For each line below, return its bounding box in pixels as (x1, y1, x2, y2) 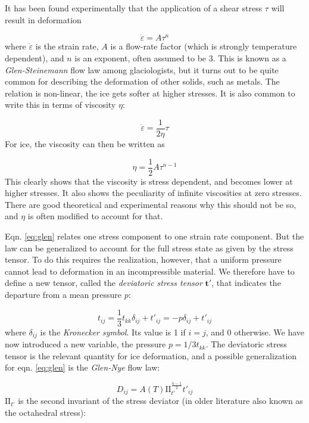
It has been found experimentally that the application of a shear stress (5, 2, 263, 14)
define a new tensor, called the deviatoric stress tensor (5, 276, 202, 289)
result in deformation (5, 13, 82, 26)
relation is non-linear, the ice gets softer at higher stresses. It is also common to (5, 86, 295, 99)
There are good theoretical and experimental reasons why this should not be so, (5, 198, 296, 210)
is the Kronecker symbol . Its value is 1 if (40, 325, 186, 338)
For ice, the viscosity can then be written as (5, 138, 165, 150)
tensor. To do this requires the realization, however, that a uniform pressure (5, 253, 282, 266)
